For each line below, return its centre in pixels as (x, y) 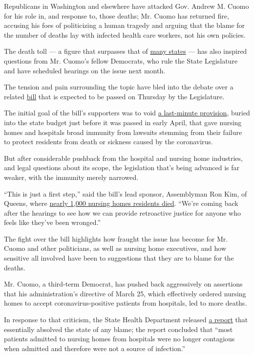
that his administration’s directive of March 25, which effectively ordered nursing (125, 293)
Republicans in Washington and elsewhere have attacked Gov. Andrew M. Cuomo (127, 6)
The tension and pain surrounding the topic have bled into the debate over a (119, 87)
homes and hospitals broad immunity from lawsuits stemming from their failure (123, 132)
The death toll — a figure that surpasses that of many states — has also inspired (126, 51)
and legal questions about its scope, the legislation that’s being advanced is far (122, 167)
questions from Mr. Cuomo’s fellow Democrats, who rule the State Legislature (121, 60)
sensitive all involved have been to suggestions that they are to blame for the (119, 258)
